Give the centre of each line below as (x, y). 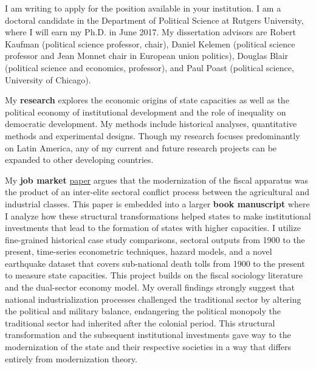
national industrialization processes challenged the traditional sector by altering (153, 299)
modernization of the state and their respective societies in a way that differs (148, 347)
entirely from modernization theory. (71, 358)
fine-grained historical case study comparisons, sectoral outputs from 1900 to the (155, 239)
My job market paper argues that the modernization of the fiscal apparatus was (156, 180)
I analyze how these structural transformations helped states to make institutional (158, 216)
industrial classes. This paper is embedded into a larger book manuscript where (157, 203)
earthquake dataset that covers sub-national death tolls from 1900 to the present (155, 263)
